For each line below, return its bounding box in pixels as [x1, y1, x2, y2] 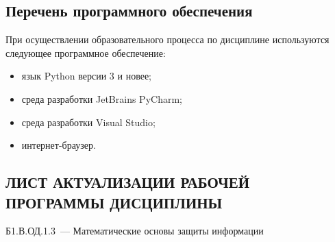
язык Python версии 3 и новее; [21, 69, 151, 83]
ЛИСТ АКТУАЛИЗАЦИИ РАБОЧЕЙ [5, 171, 250, 193]
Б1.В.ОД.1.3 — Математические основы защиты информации [5, 223, 264, 238]
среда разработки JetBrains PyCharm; [21, 91, 182, 106]
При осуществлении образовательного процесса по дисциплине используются [5, 32, 330, 47]
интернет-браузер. [21, 138, 96, 152]
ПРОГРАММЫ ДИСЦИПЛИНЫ [5, 191, 223, 213]
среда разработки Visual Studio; [21, 114, 156, 129]
